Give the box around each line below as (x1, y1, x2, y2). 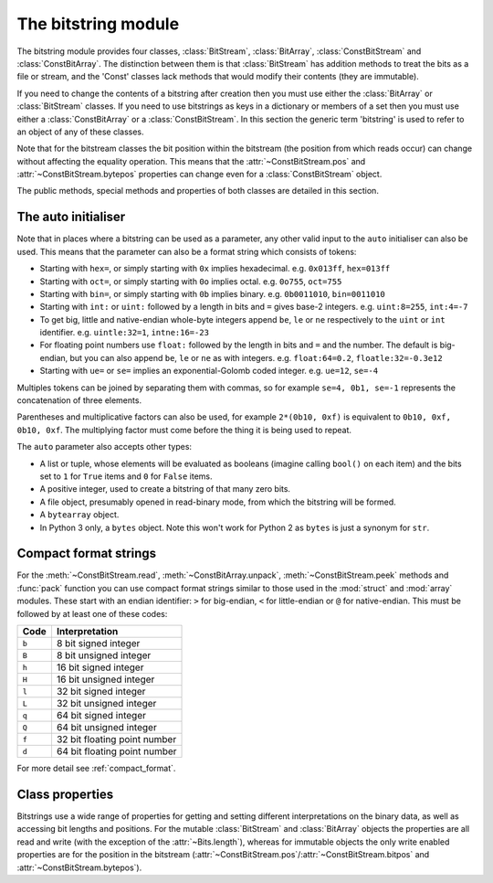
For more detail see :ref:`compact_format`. (16, 763, 176, 774)
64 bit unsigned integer (56, 721, 157, 734)
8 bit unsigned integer (56, 649, 152, 662)
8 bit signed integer (56, 637, 141, 650)
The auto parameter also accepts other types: (16, 441, 192, 452)
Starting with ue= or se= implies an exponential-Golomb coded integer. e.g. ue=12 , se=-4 (39, 366, 379, 377)
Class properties (16, 786, 114, 802)
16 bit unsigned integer (56, 673, 155, 686)
